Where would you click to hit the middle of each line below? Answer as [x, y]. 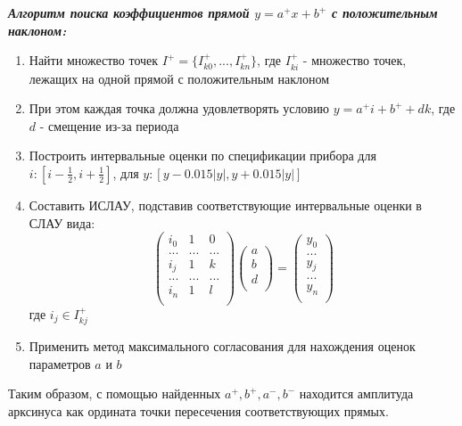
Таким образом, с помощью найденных [115, 393]
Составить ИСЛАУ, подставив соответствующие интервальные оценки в [225, 205]
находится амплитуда [356, 393]
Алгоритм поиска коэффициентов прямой [129, 12]
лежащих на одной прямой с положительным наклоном [179, 78]
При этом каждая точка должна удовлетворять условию [179, 108]
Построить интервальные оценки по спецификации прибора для [202, 156]
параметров [60, 363]
